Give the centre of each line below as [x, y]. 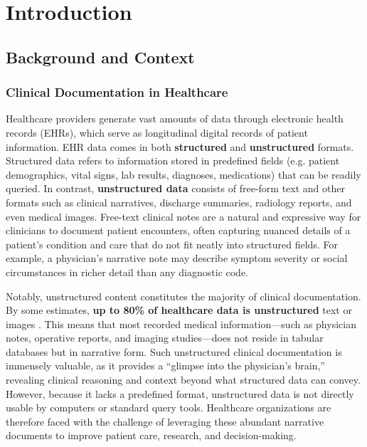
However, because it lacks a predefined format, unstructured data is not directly [180, 393]
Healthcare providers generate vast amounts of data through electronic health [175, 119]
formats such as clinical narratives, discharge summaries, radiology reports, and [179, 202]
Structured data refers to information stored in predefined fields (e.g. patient [173, 161]
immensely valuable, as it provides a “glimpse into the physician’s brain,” [165, 366]
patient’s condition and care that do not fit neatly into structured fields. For [172, 244]
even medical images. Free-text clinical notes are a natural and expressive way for [183, 216]
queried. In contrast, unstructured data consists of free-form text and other [175, 188]
